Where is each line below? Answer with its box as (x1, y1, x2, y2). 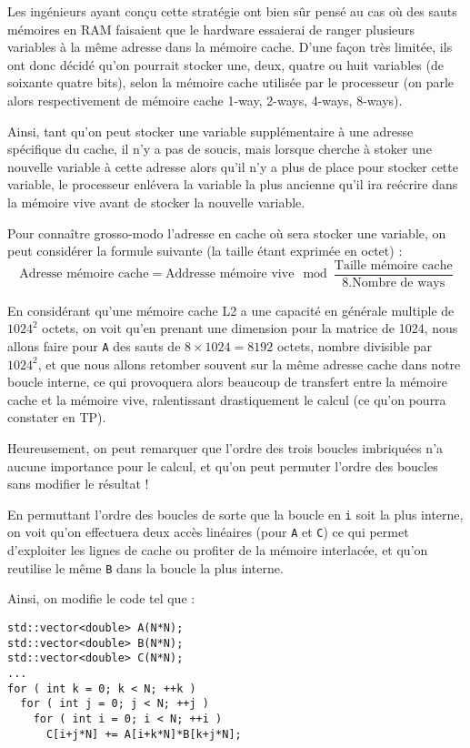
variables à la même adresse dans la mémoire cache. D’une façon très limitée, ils (7, 37, 453, 56)
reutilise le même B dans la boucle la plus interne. (7, 558, 284, 577)
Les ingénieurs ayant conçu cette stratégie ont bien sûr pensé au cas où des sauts (7, 2, 457, 20)
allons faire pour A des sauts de (7, 336, 181, 355)
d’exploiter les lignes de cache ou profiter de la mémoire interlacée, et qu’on (7, 541, 428, 560)
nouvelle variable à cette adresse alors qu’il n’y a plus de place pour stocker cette (7, 157, 458, 176)
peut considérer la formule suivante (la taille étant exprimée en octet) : (7, 241, 403, 260)
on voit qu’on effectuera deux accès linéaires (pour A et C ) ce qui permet (7, 522, 409, 541)
